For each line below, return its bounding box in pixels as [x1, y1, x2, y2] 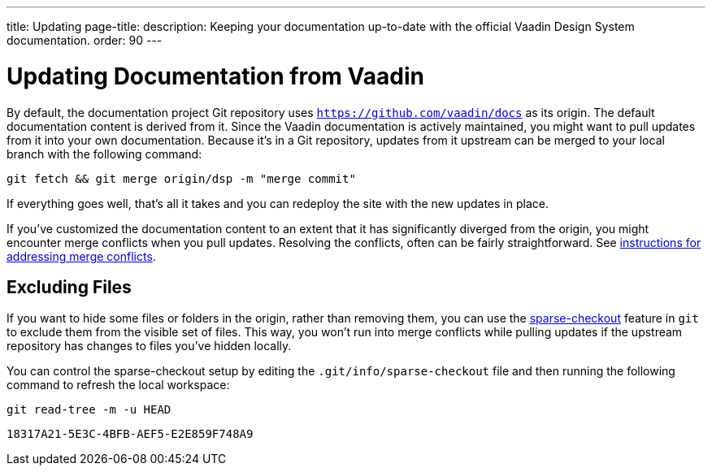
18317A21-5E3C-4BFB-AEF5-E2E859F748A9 [7, 427, 254, 441]
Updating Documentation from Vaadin [7, 62, 424, 90]
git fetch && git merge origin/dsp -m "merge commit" [7, 171, 356, 185]
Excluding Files [7, 276, 132, 297]
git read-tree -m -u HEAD [7, 403, 171, 417]
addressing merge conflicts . [7, 249, 156, 263]
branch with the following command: [7, 146, 202, 161]
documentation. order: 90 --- [7, 33, 163, 47]
